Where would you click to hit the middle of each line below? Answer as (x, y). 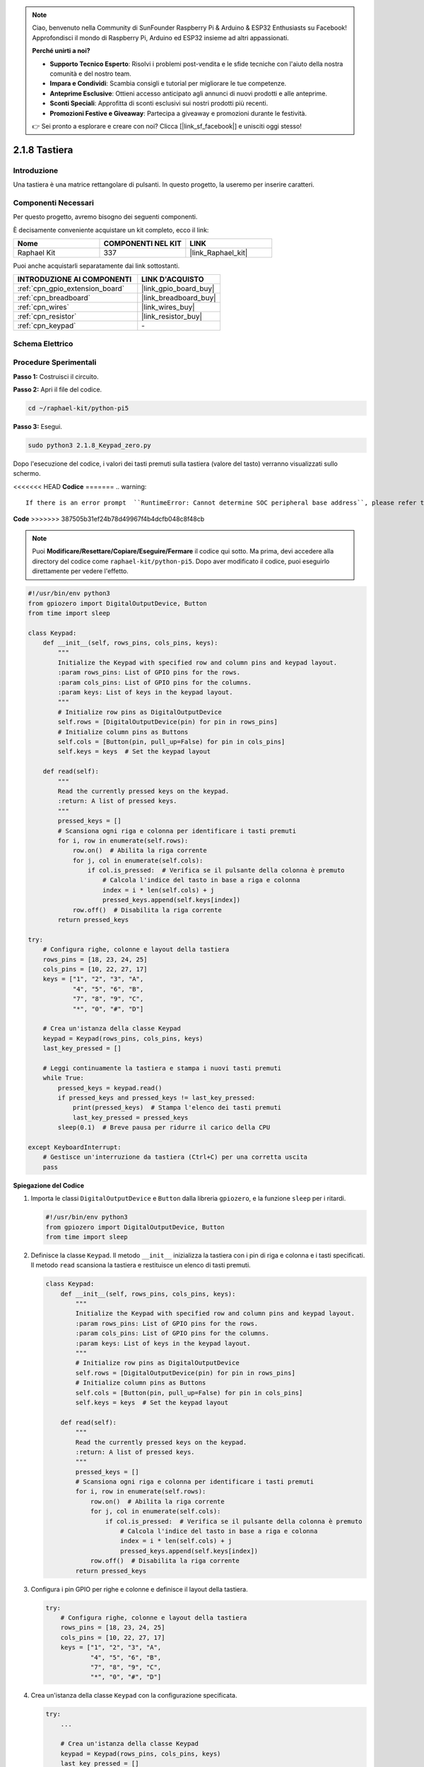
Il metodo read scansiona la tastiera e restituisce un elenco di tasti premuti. (141, 1265)
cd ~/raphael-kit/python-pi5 (78, 409)
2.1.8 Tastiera (43, 149)
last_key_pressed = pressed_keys (130, 1117)
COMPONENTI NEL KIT (142, 243)
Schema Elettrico (43, 344)
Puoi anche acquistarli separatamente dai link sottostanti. (96, 266)
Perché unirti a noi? (61, 51)
